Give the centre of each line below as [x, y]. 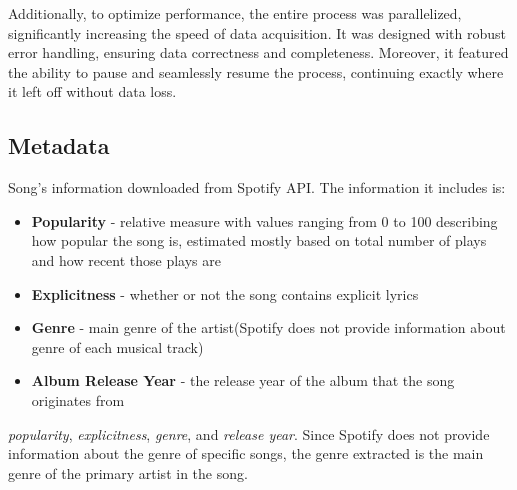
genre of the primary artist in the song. [128, 472]
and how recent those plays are [126, 259]
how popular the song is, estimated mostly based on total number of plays [259, 240]
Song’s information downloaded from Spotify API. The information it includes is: [257, 187]
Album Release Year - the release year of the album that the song [243, 380]
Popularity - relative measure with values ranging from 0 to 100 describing [264, 220]
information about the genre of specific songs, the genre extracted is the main [246, 453]
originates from [78, 399]
